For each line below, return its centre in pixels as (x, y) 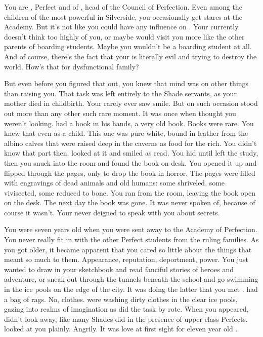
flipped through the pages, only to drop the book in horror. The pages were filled (130, 173)
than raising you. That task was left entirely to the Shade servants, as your (120, 93)
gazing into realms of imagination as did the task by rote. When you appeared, (126, 309)
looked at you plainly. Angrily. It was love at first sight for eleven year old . (121, 329)
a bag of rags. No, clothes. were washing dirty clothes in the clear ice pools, (121, 299)
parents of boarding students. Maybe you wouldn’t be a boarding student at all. (128, 46)
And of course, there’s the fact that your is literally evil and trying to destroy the (130, 56)
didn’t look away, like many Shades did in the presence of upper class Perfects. (126, 319)
